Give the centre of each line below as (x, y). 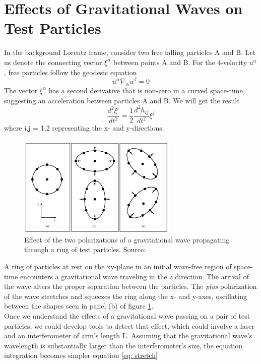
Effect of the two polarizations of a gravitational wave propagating (127, 239)
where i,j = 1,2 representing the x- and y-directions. (84, 128)
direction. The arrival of (212, 276)
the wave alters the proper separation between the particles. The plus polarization (130, 286)
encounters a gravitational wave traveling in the (93, 276)
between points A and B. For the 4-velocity (180, 62)
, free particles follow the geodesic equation (71, 72)
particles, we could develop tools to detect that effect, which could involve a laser (129, 325)
